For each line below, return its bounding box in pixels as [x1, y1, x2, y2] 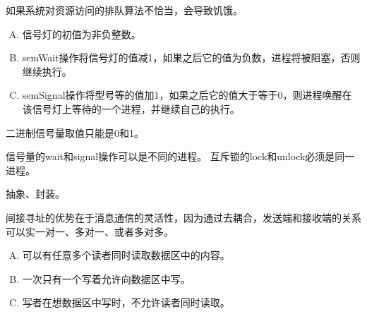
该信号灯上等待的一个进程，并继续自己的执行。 [22, 101, 240, 116]
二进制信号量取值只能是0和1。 [6, 125, 144, 140]
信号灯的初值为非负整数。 [22, 26, 141, 41]
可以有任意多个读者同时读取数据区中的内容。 [22, 248, 230, 262]
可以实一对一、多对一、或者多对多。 [6, 224, 174, 238]
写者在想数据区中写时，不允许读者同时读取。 [22, 295, 230, 310]
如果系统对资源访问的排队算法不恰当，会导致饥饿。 [6, 3, 243, 17]
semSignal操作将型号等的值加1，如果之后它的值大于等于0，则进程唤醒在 [22, 87, 352, 102]
